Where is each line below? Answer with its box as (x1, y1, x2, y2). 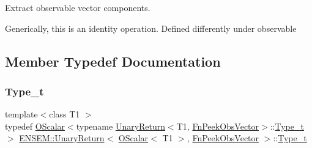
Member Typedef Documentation (5, 51, 221, 70)
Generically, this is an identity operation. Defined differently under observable (5, 21, 297, 34)
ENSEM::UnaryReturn (19, 131, 105, 144)
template (5, 108, 38, 120)
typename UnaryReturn (76, 119, 166, 132)
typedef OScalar (5, 119, 65, 132)
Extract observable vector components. (5, 1, 150, 13)
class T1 (49, 108, 80, 120)
